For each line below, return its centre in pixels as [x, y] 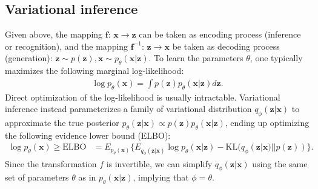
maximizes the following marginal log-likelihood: [94, 71]
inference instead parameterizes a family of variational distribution [128, 109]
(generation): [29, 58]
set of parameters [37, 177]
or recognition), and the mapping [67, 46]
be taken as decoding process [226, 46]
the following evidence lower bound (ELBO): [88, 135]
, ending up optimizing [267, 122]
